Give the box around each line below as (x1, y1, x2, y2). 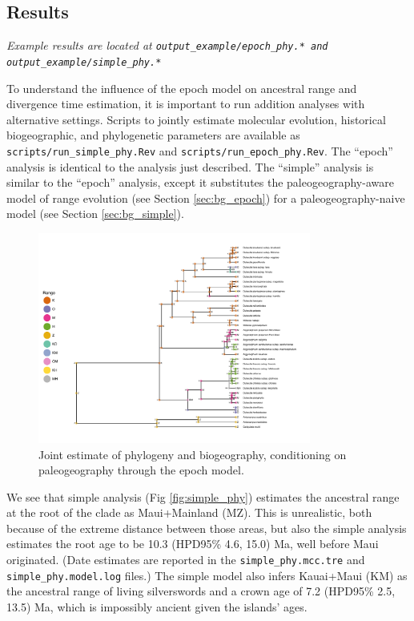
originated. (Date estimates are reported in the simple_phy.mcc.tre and (6, 551, 365, 568)
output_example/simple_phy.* (6, 56, 162, 68)
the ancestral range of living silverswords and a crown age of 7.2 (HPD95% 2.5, (6, 583, 396, 599)
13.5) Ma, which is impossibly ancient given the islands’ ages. (6, 598, 307, 615)
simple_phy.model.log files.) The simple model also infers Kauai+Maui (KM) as (6, 567, 408, 583)
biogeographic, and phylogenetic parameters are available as (6, 127, 300, 143)
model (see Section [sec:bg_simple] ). (6, 205, 184, 222)
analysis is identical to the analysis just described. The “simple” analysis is (6, 158, 374, 175)
